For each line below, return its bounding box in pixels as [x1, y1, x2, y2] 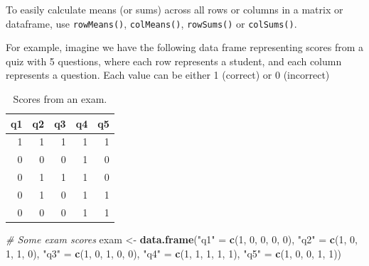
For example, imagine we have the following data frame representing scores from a [6, 40, 364, 55]
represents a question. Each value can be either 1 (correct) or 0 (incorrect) [6, 67, 330, 82]
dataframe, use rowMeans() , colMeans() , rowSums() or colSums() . [6, 16, 297, 31]
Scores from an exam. [13, 92, 107, 106]
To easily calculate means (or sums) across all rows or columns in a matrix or [6, 2, 343, 16]
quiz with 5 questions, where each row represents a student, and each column [6, 53, 342, 68]
